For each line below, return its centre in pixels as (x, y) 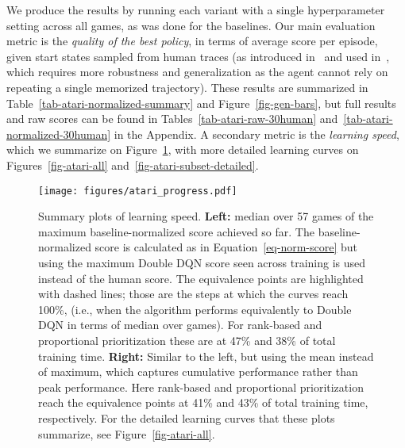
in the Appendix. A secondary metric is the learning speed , (256, 134)
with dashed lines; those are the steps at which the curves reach (193, 294)
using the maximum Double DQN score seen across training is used (202, 262)
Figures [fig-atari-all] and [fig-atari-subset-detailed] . (133, 165)
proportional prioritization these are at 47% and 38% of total (187, 340)
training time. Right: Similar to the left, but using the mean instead (206, 356)
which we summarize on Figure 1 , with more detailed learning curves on (183, 149)
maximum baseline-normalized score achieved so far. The (176, 231)
